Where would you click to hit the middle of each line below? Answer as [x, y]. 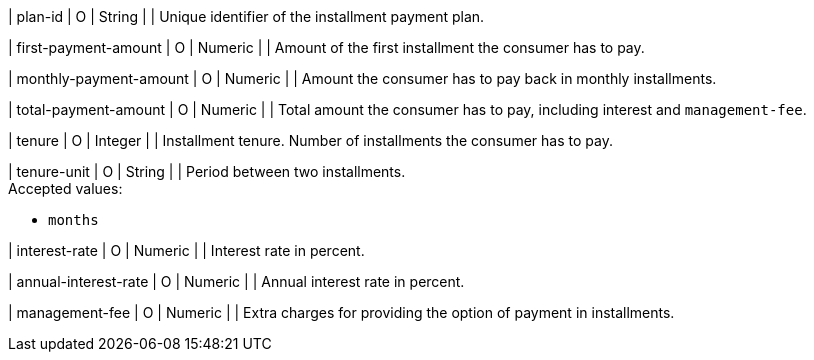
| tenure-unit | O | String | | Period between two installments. [207, 171]
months [73, 220]
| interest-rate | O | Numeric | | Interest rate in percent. [186, 250]
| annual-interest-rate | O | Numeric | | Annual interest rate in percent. [236, 281]
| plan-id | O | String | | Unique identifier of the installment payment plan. [246, 16]
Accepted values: [65, 188]
